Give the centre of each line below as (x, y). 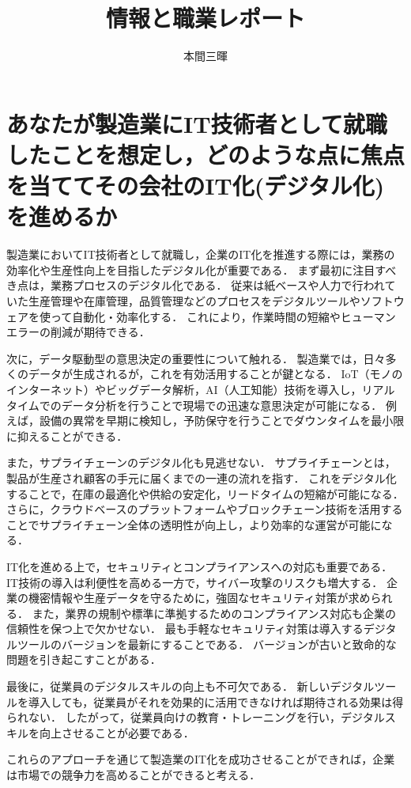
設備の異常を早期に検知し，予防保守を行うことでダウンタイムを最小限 (222, 421)
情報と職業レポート (205, 18)
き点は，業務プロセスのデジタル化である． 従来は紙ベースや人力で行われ (196, 285)
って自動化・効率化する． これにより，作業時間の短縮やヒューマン (223, 316)
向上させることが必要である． (117, 732)
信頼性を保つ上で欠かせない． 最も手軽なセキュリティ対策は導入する (185, 629)
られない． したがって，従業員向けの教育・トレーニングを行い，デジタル (196, 717)
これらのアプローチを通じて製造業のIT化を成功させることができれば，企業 (201, 759)
